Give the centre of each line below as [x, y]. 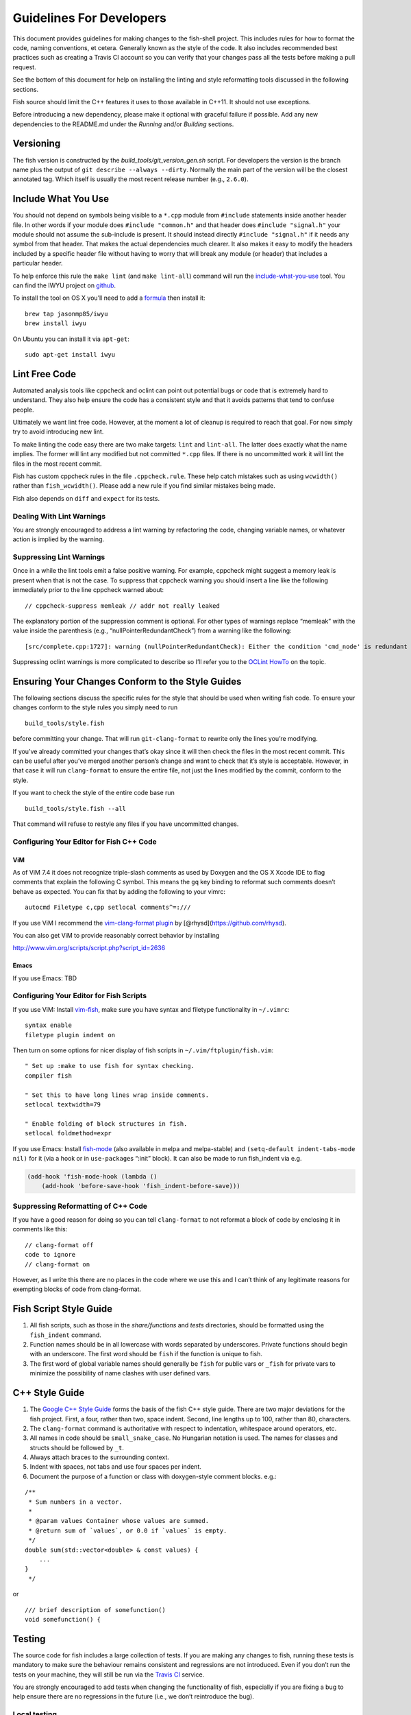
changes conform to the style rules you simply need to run [95, 707]
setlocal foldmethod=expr [68, 1133]
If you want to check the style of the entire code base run [94, 793]
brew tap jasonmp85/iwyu [66, 314]
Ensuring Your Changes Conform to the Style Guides [127, 682]
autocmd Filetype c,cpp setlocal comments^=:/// [108, 908]
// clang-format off [59, 1245]
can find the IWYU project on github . [64, 285]
